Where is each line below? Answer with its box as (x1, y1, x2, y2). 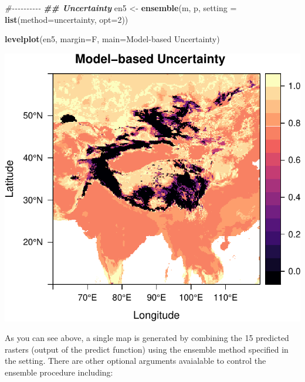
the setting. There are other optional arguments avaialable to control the (5, 354, 266, 367)
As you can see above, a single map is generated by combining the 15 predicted (5, 332, 289, 344)
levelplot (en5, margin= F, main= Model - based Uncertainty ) (5, 33, 220, 45)
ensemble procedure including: (5, 366, 113, 378)
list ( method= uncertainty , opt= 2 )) (5, 13, 128, 25)
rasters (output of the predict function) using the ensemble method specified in (5, 343, 289, 355)
